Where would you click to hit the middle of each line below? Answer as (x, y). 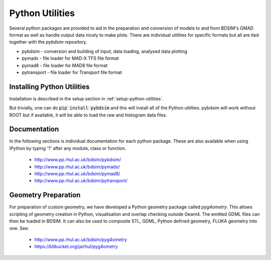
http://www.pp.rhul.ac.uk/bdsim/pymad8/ (77, 174)
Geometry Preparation (45, 195)
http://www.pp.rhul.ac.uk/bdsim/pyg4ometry (81, 239)
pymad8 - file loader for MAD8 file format (65, 65)
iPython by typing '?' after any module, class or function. (68, 148)
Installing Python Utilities (49, 87)
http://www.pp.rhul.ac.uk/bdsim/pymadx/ (77, 167)
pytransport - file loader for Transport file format (72, 72)
